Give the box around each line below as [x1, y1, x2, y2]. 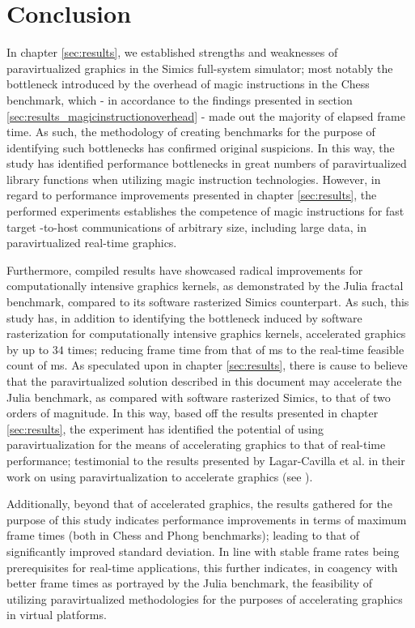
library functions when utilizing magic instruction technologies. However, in [6, 170, 381, 187]
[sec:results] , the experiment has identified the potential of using [6, 420, 324, 437]
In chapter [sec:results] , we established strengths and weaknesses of [6, 44, 338, 61]
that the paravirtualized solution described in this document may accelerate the [6, 373, 402, 389]
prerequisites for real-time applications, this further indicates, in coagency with [6, 558, 398, 575]
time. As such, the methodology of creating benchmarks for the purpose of [6, 123, 375, 140]
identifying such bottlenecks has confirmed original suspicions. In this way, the [6, 139, 395, 156]
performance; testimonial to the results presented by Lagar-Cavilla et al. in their [6, 451, 405, 468]
